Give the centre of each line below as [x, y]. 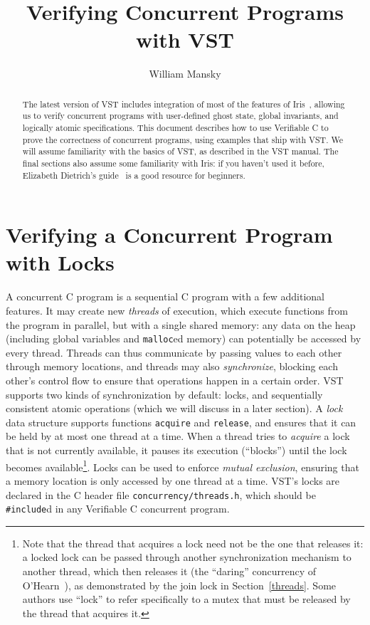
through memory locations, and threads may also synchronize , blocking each [172, 366]
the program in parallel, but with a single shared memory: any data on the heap [181, 324]
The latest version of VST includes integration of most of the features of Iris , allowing [184, 104]
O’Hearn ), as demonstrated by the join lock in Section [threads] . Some [179, 585]
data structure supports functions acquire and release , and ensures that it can [181, 422]
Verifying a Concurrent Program [169, 235]
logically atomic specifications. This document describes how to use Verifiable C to [175, 128]
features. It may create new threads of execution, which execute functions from [177, 311]
